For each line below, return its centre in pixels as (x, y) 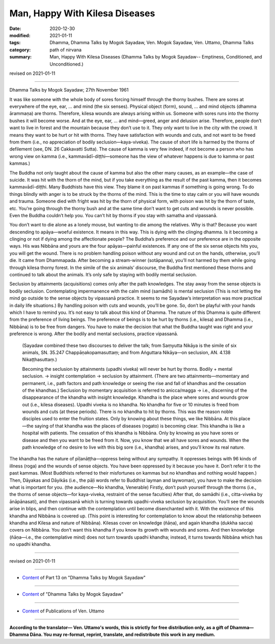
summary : (21, 57)
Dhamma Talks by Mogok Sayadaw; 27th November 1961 (69, 90)
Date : (15, 28)
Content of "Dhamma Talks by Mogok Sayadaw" (73, 594)
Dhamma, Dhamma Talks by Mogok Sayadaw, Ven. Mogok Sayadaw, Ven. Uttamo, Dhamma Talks (152, 43)
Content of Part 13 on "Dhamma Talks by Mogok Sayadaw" (84, 577)
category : (20, 50)
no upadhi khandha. (30, 544)
